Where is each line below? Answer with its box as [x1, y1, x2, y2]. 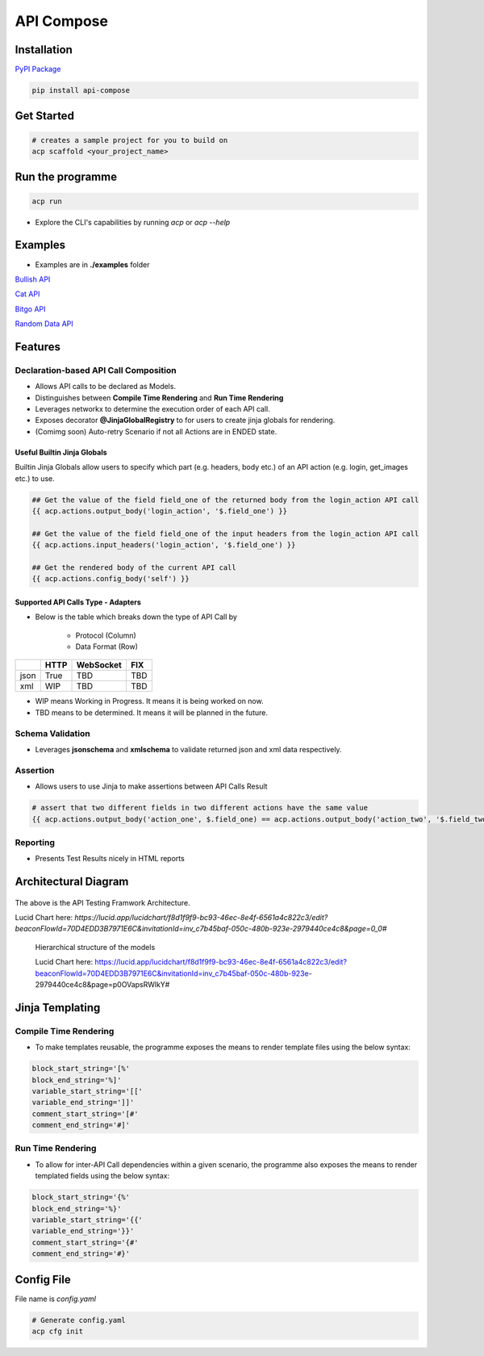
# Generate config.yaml [31, 1316, 127, 1325]
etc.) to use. [15, 473, 56, 483]
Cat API [15, 289, 40, 299]
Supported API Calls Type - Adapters [15, 597, 141, 607]
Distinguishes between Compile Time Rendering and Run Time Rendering [35, 392, 284, 403]
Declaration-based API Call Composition [15, 364, 177, 375]
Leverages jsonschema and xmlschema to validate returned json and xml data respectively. [35, 744, 342, 754]
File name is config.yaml [15, 1294, 97, 1304]
